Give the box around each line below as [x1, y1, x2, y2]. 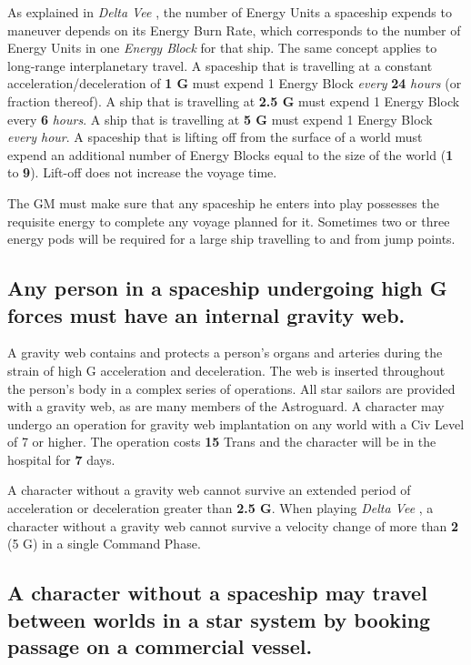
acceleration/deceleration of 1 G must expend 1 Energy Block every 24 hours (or [7, 74, 462, 93]
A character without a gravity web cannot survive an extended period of [7, 480, 411, 499]
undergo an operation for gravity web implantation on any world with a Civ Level [7, 414, 465, 433]
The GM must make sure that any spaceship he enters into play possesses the [7, 193, 439, 212]
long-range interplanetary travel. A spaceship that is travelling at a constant [7, 55, 433, 75]
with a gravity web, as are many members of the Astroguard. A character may [7, 397, 445, 416]
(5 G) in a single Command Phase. [7, 534, 201, 553]
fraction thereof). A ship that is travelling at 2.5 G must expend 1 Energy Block [7, 91, 460, 110]
